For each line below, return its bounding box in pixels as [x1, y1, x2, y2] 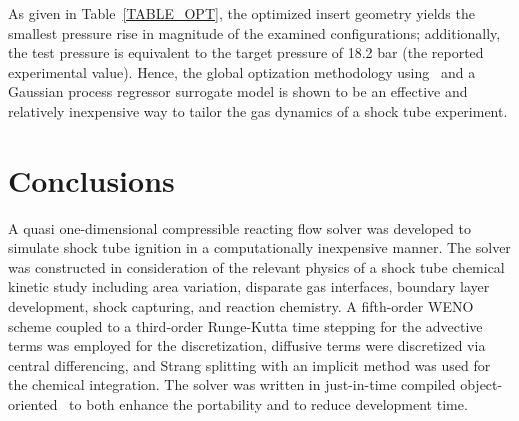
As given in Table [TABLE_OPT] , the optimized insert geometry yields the [8, 3, 475, 23]
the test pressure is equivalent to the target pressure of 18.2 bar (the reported [8, 42, 484, 63]
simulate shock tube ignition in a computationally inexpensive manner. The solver [8, 237, 511, 258]
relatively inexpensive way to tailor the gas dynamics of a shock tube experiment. [8, 100, 508, 121]
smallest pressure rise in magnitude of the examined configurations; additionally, [8, 22, 501, 43]
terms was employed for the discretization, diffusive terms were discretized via [8, 335, 486, 356]
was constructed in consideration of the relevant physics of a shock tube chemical [8, 256, 505, 277]
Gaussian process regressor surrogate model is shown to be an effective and [8, 81, 468, 102]
